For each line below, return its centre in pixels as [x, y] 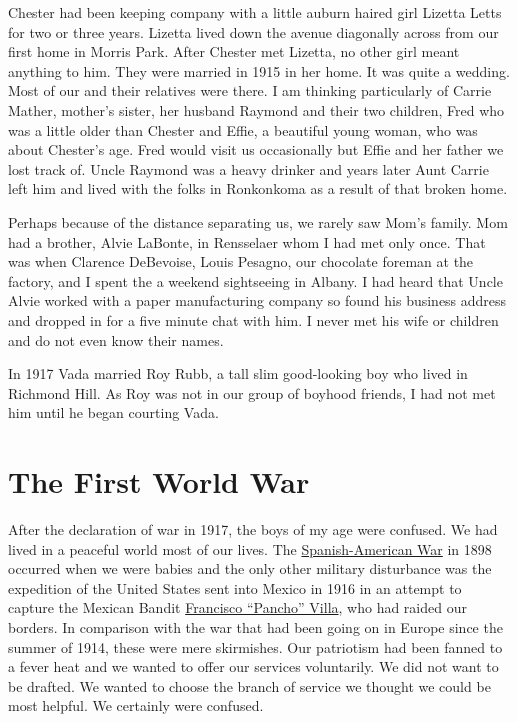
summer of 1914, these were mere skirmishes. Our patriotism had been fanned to [255, 646]
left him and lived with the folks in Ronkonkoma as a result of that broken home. [258, 188]
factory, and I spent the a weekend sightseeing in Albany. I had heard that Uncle [255, 280]
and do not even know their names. [116, 339]
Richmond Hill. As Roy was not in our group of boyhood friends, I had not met [252, 392]
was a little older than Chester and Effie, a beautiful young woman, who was [243, 129]
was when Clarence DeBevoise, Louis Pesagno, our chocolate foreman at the [241, 261]
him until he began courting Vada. [113, 412]
